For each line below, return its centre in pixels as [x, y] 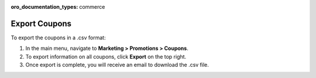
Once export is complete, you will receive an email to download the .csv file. [117, 65]
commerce [92, 7]
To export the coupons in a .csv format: [58, 38]
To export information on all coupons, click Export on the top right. [106, 56]
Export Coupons [41, 23]
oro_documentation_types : [44, 7]
